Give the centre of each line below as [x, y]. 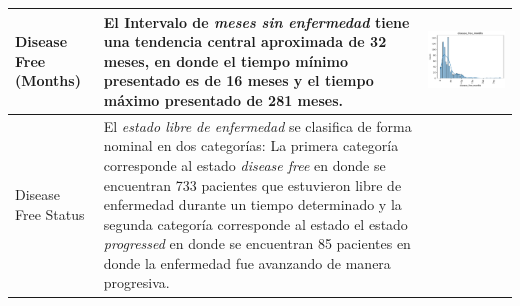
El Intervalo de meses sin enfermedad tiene [256, 21]
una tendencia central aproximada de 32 [245, 41]
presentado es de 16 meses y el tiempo [238, 80]
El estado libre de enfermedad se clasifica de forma [257, 125]
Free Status [50, 213]
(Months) [48, 80]
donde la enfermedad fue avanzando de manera [247, 262]
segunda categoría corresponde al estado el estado [255, 223]
